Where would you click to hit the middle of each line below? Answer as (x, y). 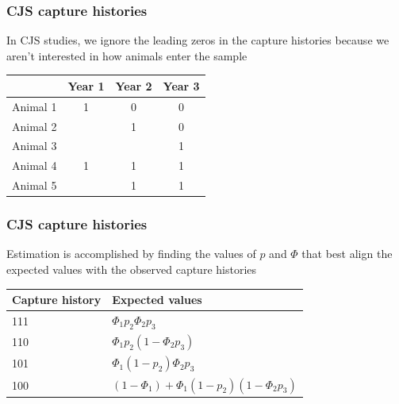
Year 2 (134, 85)
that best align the (347, 254)
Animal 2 (35, 126)
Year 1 (86, 85)
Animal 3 (35, 146)
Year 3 (181, 85)
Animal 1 (35, 106)
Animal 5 (35, 185)
